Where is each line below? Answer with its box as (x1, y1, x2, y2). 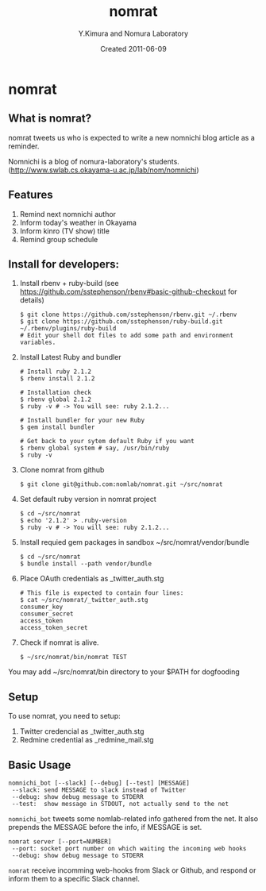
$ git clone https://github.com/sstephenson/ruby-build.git (19, 318, 223, 326)
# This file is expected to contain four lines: (19, 589, 184, 597)
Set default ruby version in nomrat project (19, 495, 156, 504)
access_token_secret (19, 624, 88, 632)
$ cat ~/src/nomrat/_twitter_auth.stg (19, 596, 148, 604)
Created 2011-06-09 (100, 44, 167, 53)
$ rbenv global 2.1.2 (19, 395, 91, 403)
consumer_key (19, 603, 64, 611)
